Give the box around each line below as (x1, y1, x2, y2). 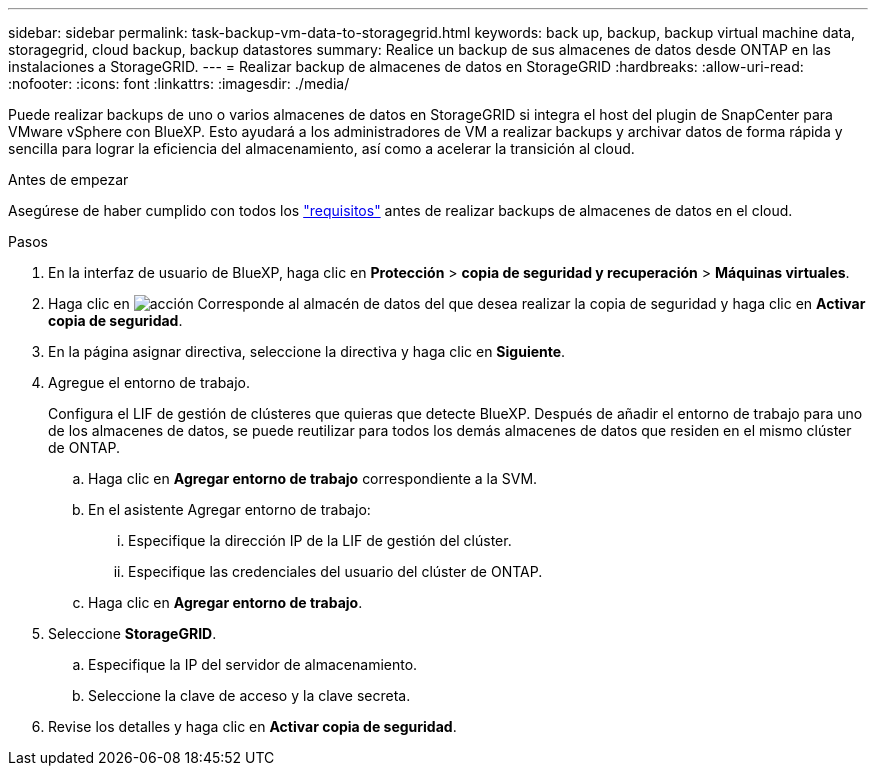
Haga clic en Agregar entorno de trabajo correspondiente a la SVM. (88, 470, 538, 487)
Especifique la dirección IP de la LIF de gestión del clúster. (128, 532, 512, 549)
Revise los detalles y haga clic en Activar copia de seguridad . (48, 718, 457, 735)
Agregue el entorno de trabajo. (48, 374, 251, 391)
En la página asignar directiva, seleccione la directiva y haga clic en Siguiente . (48, 343, 566, 360)
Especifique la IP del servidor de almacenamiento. (88, 656, 418, 673)
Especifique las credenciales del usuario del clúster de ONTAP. (128, 563, 543, 580)
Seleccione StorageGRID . (48, 625, 217, 642)
